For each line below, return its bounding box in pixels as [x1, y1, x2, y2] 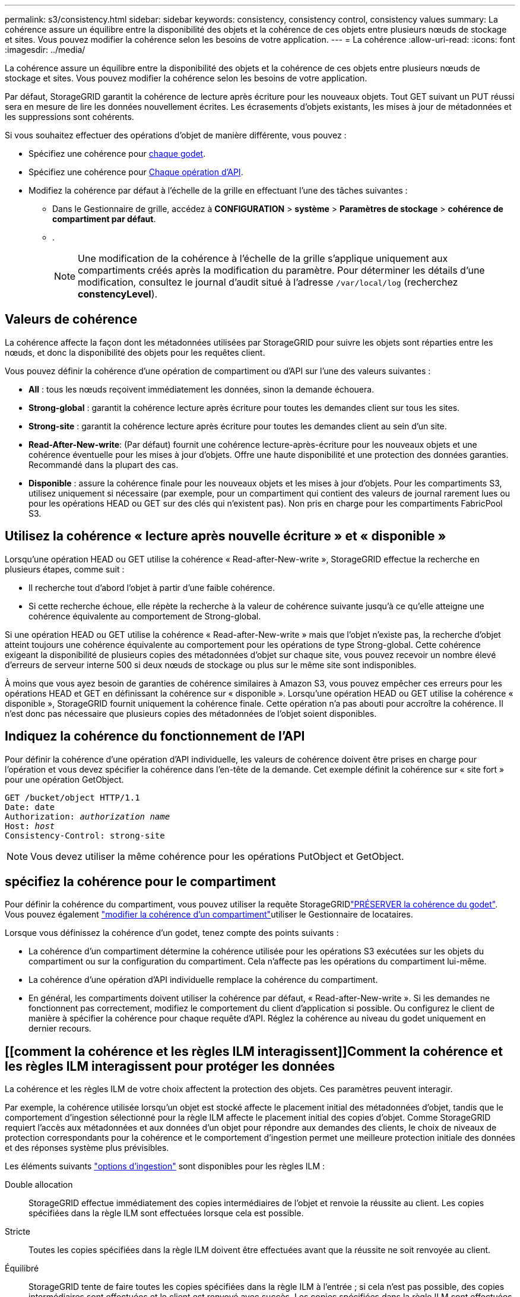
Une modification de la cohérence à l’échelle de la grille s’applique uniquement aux [78, 252, 448, 264]
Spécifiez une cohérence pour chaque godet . [28, 148, 206, 159]
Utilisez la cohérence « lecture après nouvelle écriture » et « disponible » [5, 529, 446, 544]
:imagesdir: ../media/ [5, 45, 85, 55]
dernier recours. [28, 1023, 91, 1034]
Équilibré [5, 1263, 39, 1274]
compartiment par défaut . [52, 214, 156, 224]
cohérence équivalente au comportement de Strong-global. [28, 610, 261, 621]
